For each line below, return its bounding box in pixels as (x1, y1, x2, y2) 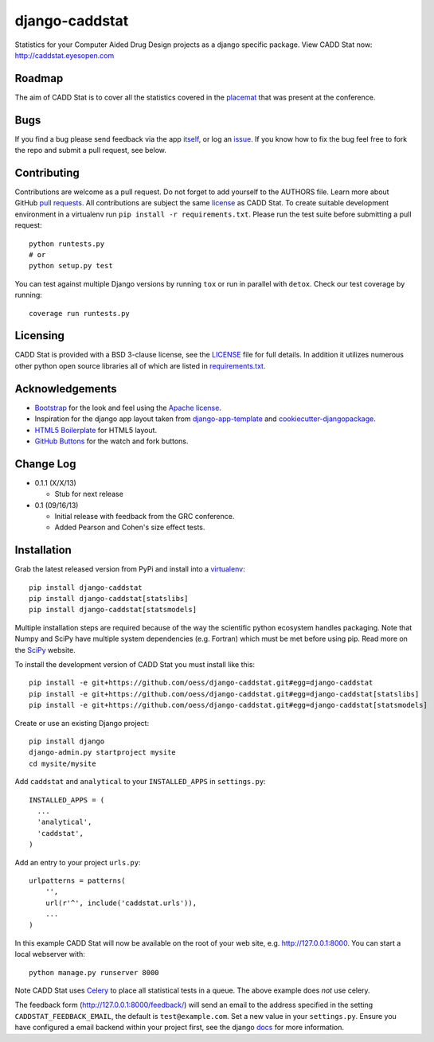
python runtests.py (29, 239, 105, 248)
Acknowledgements (14, 382, 117, 396)
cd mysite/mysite (29, 759, 96, 768)
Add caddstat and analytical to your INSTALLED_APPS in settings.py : (14, 777, 266, 786)
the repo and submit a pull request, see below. (14, 146, 167, 155)
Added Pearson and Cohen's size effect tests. (54, 522, 205, 533)
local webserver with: (14, 950, 85, 959)
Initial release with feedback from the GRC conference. (54, 512, 235, 521)
